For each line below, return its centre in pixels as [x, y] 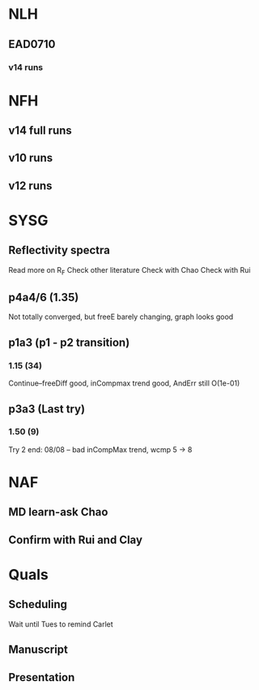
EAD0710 [32, 44]
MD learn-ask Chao [58, 512]
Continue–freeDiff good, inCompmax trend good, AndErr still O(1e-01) [124, 383]
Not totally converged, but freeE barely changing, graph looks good [121, 317]
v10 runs [31, 158]
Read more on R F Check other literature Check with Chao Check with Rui [129, 271]
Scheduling [38, 604]
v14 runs [25, 67]
